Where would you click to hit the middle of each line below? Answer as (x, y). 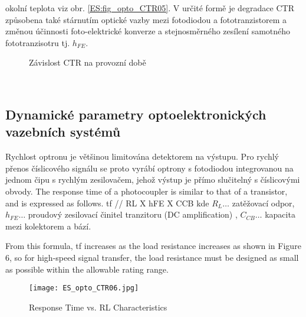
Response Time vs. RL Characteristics (98, 307)
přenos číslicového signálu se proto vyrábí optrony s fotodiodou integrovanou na (149, 168)
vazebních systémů (63, 132)
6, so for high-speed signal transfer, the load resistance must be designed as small (152, 257)
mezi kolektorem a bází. (48, 226)
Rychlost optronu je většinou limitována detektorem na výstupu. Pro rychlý (142, 156)
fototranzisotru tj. (38, 42)
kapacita (280, 214)
